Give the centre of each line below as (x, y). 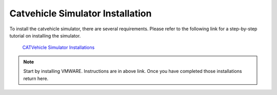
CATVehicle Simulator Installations (58, 47)
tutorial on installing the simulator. (45, 35)
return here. (36, 78)
